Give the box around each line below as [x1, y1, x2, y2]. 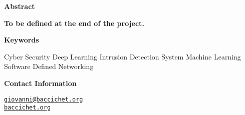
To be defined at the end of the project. [4, 17, 144, 28]
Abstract [4, 1, 35, 11]
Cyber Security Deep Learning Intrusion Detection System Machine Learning [4, 51, 241, 61]
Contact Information [4, 77, 77, 88]
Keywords [4, 34, 39, 45]
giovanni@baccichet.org [4, 95, 83, 103]
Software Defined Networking [4, 61, 94, 71]
